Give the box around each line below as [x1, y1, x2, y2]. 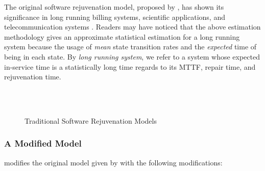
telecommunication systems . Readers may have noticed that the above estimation [4, 21, 261, 32]
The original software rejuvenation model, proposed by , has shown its [4, 2, 224, 12]
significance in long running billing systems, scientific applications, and [4, 11, 225, 22]
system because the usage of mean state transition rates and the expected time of [4, 41, 257, 52]
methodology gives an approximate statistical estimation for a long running [4, 31, 240, 42]
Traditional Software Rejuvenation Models [25, 115, 157, 126]
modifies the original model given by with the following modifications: [4, 157, 223, 167]
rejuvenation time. [4, 71, 61, 82]
